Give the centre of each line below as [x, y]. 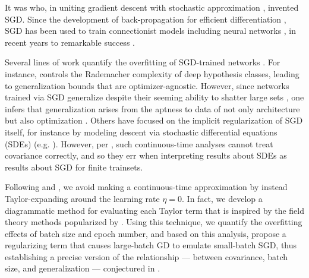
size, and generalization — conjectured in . [83, 268]
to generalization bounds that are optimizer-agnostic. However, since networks [147, 85]
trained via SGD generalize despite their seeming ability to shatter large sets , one [154, 97]
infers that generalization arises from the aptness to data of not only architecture [152, 108]
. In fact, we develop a [222, 198]
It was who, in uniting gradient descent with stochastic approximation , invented [152, 7]
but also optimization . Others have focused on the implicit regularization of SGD [154, 120]
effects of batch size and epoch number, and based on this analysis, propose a [146, 233]
